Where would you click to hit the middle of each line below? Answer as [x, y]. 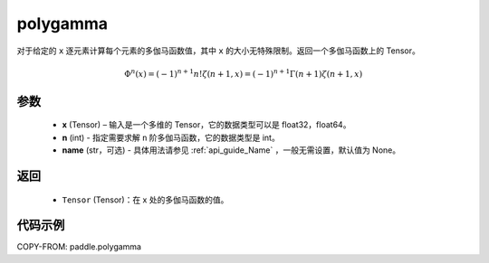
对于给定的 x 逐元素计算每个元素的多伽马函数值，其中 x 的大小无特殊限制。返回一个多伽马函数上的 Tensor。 [218, 51]
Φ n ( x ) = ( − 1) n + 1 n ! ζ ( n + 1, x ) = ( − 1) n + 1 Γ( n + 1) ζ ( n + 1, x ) [243, 73]
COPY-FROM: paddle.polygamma [79, 247]
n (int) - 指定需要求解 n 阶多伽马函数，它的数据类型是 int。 [171, 137]
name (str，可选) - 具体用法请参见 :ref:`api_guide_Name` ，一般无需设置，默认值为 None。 [231, 150]
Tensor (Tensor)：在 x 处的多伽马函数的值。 [145, 200]
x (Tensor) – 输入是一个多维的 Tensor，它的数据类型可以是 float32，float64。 [206, 125]
